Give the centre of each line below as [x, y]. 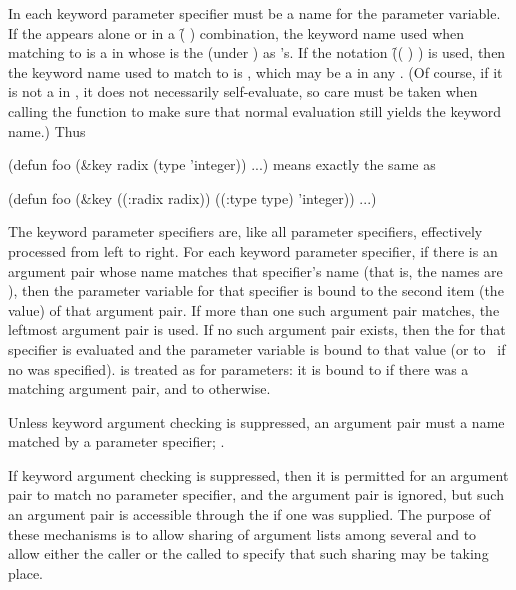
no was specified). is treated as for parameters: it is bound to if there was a [238, 368]
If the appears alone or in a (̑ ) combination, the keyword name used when [236, 32]
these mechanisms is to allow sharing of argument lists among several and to [242, 533]
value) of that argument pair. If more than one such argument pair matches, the [254, 309]
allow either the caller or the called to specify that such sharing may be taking [248, 553]
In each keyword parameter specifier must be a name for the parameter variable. [254, 13]
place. [25, 572]
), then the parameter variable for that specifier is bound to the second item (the [256, 290]
